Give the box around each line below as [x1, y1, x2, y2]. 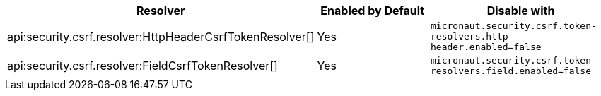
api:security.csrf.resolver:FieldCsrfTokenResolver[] [7, 59, 278, 73]
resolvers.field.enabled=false [431, 66, 592, 76]
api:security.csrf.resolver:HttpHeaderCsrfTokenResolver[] [7, 29, 315, 44]
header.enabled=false [431, 42, 542, 52]
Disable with [486, 4, 555, 18]
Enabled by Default [320, 4, 425, 18]
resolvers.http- [431, 31, 514, 42]
